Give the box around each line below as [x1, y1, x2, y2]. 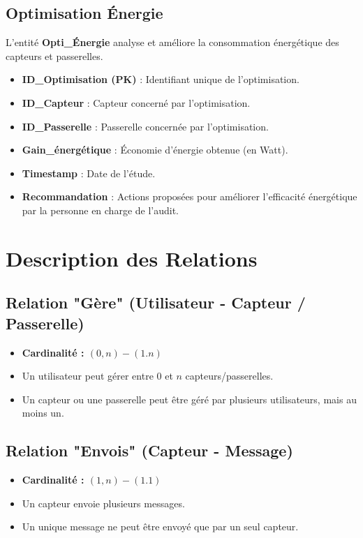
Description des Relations [6, 244, 258, 272]
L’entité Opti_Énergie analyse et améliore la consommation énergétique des [6, 35, 339, 50]
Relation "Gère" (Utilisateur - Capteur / [6, 292, 306, 313]
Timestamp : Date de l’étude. [22, 165, 156, 180]
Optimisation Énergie [6, 2, 163, 24]
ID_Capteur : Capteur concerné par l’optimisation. [22, 95, 251, 110]
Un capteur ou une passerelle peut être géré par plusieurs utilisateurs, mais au [22, 391, 357, 406]
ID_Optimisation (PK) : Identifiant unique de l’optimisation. [22, 72, 299, 87]
